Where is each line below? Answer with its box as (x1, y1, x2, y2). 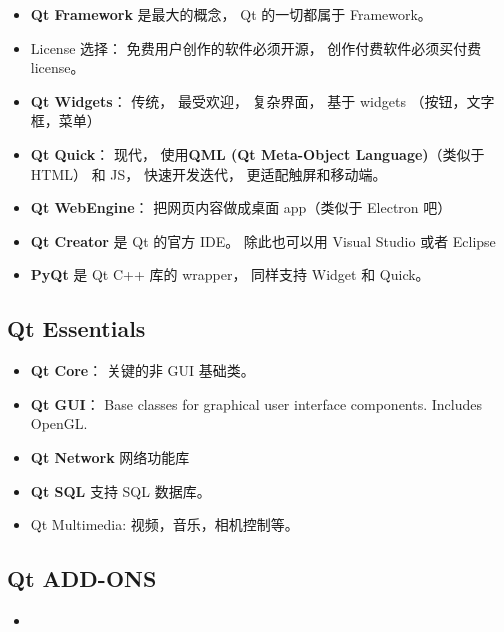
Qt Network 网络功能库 (30, 446, 190, 467)
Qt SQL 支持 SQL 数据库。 (30, 480, 211, 501)
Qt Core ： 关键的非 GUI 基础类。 (30, 360, 255, 381)
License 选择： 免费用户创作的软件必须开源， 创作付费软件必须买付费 (30, 37, 482, 58)
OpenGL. (30, 413, 88, 434)
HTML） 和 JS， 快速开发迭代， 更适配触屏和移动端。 (30, 163, 387, 184)
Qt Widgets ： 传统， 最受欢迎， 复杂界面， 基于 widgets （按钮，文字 (30, 90, 495, 111)
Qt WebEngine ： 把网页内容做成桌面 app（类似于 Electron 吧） (30, 197, 452, 218)
